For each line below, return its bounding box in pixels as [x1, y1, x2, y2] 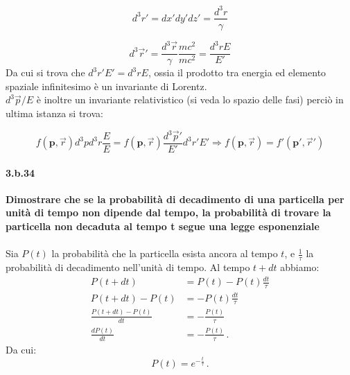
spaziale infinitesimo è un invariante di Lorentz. [6, 78, 207, 93]
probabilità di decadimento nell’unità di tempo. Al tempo [6, 260, 250, 274]
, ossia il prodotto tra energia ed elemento [148, 65, 326, 80]
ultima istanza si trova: [6, 105, 103, 120]
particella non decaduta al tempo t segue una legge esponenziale [6, 219, 320, 234]
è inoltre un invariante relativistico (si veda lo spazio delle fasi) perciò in [36, 92, 344, 107]
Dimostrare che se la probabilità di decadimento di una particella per [6, 191, 344, 206]
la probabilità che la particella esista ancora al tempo [51, 246, 278, 261]
